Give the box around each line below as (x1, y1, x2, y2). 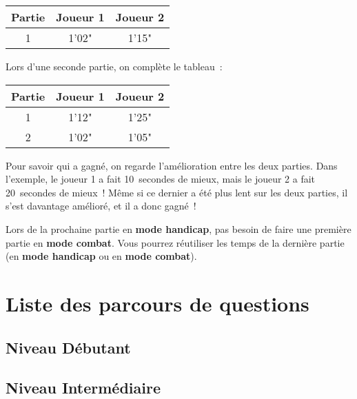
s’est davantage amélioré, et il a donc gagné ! (6, 198, 196, 213)
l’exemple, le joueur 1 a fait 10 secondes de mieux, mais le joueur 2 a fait (6, 172, 316, 186)
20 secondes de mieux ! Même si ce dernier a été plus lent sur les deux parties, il (6, 185, 348, 199)
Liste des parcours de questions (6, 289, 309, 317)
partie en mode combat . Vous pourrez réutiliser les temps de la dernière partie (6, 235, 345, 249)
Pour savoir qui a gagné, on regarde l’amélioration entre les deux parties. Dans (6, 158, 338, 172)
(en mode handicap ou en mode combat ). (6, 249, 197, 263)
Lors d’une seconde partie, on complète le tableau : (6, 59, 223, 73)
